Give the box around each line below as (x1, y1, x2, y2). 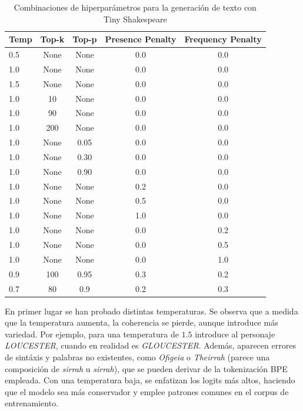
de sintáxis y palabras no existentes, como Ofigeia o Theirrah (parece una (5, 351, 270, 363)
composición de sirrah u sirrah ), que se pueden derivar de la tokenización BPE (5, 362, 288, 374)
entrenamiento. (5, 397, 59, 409)
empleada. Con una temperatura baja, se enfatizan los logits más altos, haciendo (5, 374, 295, 386)
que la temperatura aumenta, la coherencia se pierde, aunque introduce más (5, 316, 278, 329)
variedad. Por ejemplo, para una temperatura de (5, 327, 179, 340)
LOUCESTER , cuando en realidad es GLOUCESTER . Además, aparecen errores (5, 339, 296, 352)
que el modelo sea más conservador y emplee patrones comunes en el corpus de (5, 385, 289, 397)
